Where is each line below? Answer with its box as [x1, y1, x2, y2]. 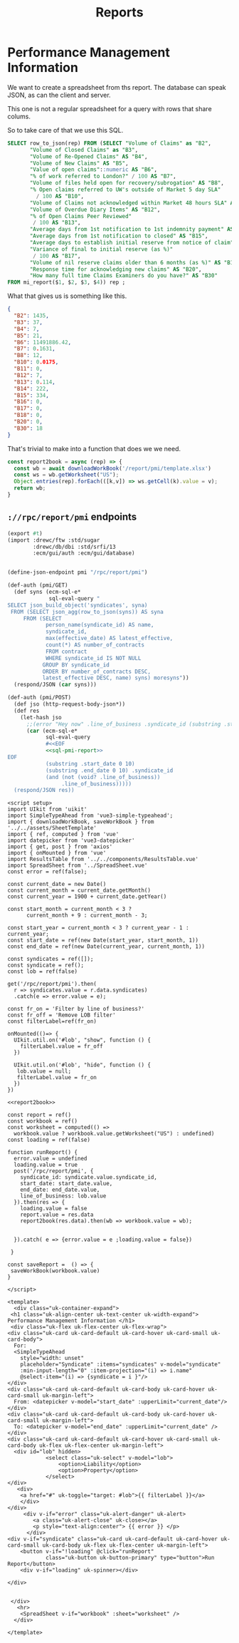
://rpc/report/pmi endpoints [7, 511, 137, 523]
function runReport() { [7, 1149, 78, 1156]
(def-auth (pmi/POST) [7, 694, 72, 701]
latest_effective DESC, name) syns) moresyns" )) [42, 674, 190, 681]
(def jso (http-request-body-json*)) [14, 701, 126, 708]
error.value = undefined [14, 1155, 87, 1163]
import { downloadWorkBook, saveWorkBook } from [7, 818, 154, 825]
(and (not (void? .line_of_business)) [45, 773, 161, 781]
